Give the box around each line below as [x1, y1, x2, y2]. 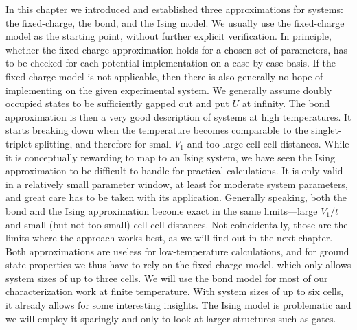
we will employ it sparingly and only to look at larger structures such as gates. [5, 311, 336, 325]
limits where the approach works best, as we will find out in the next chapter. [5, 231, 333, 245]
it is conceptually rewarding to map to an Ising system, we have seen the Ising [5, 150, 335, 164]
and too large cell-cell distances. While [187, 136, 349, 150]
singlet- [311, 123, 342, 137]
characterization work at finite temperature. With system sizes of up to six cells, [5, 284, 344, 298]
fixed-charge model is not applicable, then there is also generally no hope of [5, 69, 323, 83]
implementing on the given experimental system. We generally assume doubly [5, 82, 332, 97]
